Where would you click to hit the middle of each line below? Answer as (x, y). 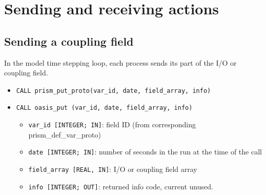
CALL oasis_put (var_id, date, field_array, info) (104, 108)
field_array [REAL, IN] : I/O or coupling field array (113, 169)
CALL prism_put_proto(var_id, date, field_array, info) (114, 91)
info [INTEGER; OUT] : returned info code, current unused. (121, 186)
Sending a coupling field (69, 41)
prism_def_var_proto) (65, 134)
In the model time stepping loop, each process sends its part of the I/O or (120, 62)
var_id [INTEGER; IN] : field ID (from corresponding (112, 124)
